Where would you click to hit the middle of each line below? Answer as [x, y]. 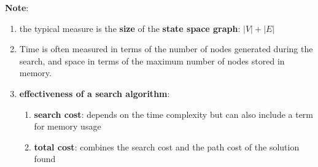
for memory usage [68, 126]
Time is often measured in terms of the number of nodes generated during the [166, 49]
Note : [17, 7]
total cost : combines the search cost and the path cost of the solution [167, 146]
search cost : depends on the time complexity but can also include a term [174, 114]
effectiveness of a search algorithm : [95, 93]
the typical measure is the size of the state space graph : [130, 28]
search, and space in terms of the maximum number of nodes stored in [152, 60]
